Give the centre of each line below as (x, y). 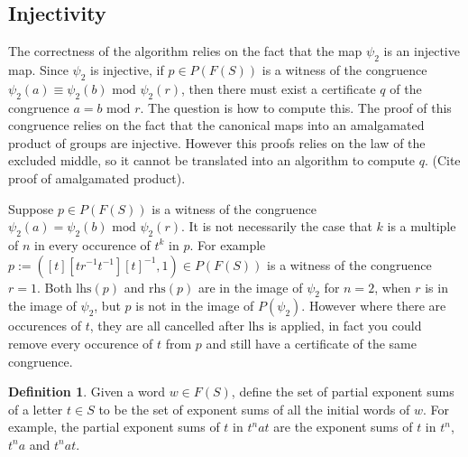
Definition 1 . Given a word (87, 392)
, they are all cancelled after (167, 326)
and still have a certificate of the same (311, 343)
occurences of (45, 326)
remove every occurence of (81, 343)
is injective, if (127, 70)
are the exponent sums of (343, 427)
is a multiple (422, 226)
